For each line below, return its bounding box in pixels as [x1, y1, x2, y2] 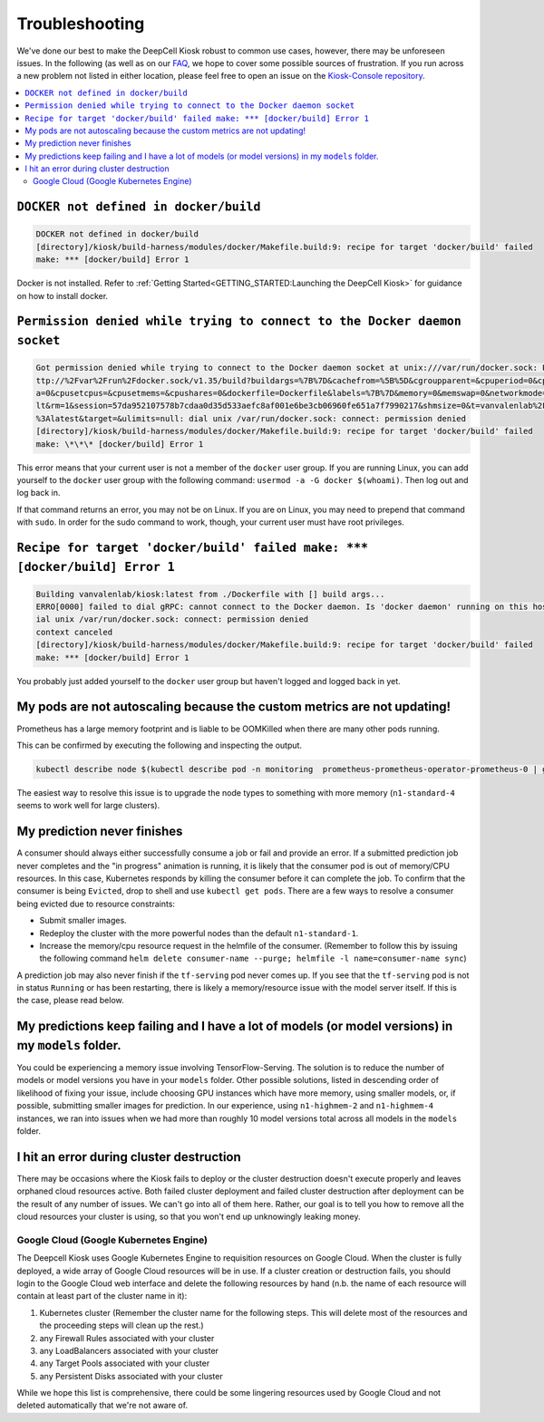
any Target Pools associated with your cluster [39, 1358, 210, 1369]
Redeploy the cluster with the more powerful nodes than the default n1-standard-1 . [39, 927, 359, 938]
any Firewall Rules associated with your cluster [39, 1332, 215, 1343]
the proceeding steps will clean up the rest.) [39, 1320, 204, 1331]
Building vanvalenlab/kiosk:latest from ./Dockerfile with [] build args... [35, 589, 385, 599]
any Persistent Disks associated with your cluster [39, 1370, 223, 1381]
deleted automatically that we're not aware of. [16, 1400, 189, 1411]
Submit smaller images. [39, 915, 127, 926]
